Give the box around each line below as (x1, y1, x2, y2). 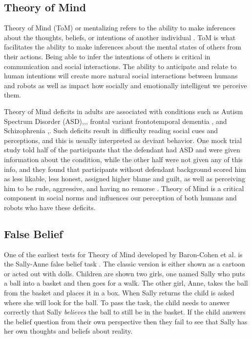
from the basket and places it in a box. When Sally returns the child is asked (4, 288, 234, 298)
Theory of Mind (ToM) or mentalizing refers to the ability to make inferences (4, 23, 236, 33)
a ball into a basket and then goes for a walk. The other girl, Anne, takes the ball (4, 278, 248, 288)
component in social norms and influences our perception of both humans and (4, 193, 237, 203)
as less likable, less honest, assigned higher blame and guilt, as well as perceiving (4, 173, 245, 184)
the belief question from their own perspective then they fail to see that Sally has (4, 316, 248, 326)
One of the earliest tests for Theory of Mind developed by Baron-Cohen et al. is (4, 249, 243, 259)
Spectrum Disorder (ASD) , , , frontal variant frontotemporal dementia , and (4, 116, 227, 126)
